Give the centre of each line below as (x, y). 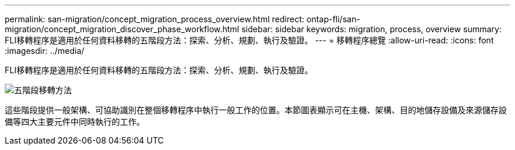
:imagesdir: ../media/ (45, 51)
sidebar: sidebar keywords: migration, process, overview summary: (372, 29)
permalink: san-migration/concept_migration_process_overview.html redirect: (155, 19)
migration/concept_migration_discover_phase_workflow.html (122, 29)
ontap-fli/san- (333, 19)
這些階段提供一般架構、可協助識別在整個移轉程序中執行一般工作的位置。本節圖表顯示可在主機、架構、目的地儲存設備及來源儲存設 (256, 110)
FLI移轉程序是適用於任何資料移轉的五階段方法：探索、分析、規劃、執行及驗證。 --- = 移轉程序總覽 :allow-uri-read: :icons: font (249, 40)
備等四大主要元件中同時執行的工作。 (75, 122)
